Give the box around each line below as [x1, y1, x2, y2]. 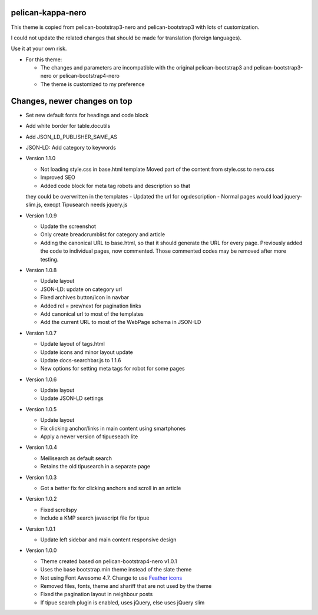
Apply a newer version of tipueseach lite [40, 433, 138, 440]
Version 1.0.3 [25, 474, 57, 481]
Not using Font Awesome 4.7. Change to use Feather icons [40, 574, 183, 581]
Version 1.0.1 [25, 525, 56, 533]
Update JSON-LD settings [40, 395, 104, 402]
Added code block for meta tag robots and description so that [40, 182, 191, 189]
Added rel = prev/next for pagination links [40, 302, 141, 309]
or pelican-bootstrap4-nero [52, 72, 120, 80]
